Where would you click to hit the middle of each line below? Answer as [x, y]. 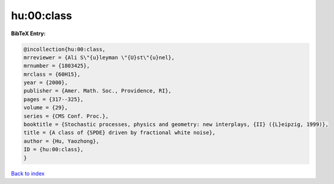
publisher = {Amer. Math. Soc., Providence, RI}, [98, 91]
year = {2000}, [46, 83]
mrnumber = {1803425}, [57, 66]
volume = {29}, [46, 108]
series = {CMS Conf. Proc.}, [66, 116]
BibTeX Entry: [28, 33]
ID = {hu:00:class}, [53, 150]
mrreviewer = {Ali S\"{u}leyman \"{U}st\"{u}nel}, [99, 57]
